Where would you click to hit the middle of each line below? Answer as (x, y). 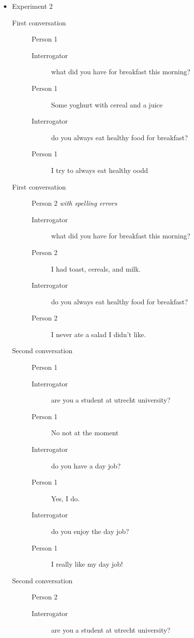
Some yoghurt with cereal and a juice (107, 104)
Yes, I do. (65, 498)
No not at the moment (85, 433)
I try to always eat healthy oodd (99, 170)
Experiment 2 (32, 6)
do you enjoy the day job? (90, 531)
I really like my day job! (87, 564)
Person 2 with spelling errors (74, 203)
